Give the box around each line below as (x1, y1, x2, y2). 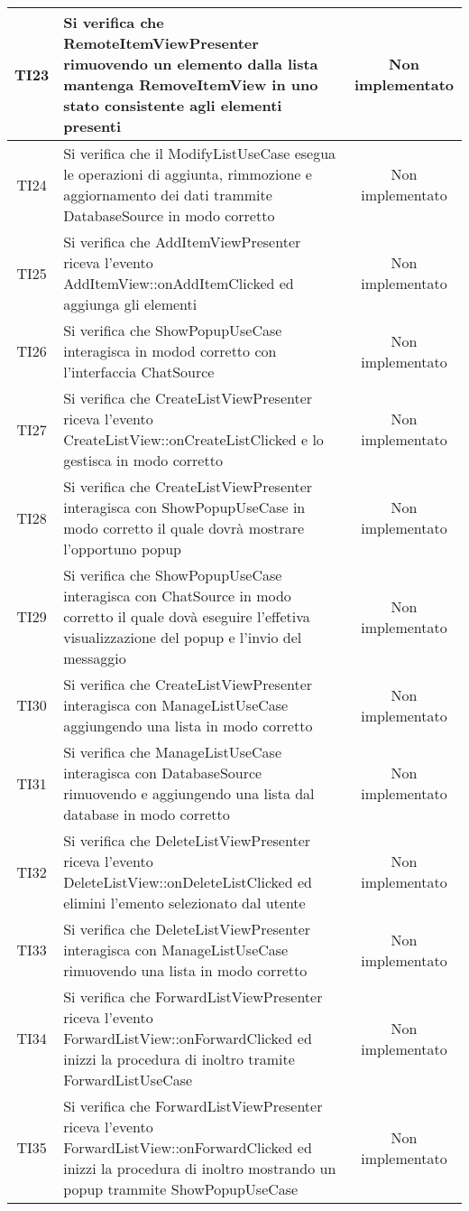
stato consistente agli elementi (63, 95, 282, 116)
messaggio (63, 647, 126, 668)
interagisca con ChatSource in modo (63, 585, 291, 606)
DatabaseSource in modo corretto (63, 205, 275, 226)
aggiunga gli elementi (63, 293, 198, 314)
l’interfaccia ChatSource (63, 361, 215, 382)
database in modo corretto (63, 804, 230, 824)
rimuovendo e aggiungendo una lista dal (63, 783, 315, 804)
